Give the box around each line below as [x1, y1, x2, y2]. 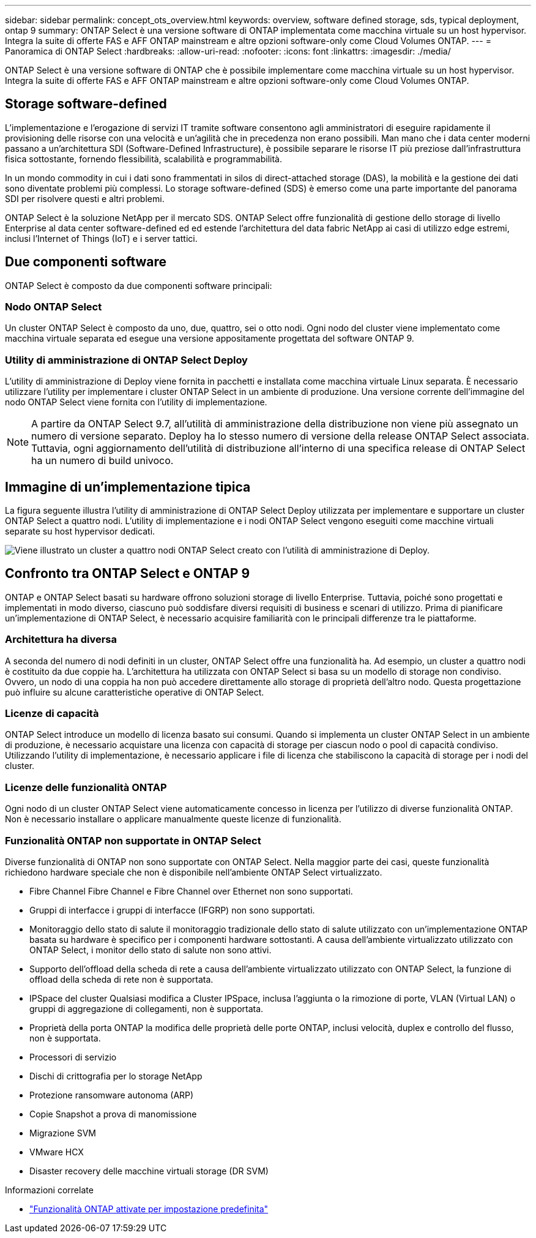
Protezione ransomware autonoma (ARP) [29, 1089, 194, 1100]
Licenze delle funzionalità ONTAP [5, 781, 167, 793]
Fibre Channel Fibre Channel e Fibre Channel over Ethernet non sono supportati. [29, 885, 353, 896]
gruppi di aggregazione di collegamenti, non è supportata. [29, 1003, 264, 1014]
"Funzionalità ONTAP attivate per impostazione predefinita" [29, 1203, 269, 1214]
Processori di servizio [29, 1051, 117, 1062]
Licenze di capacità [5, 707, 99, 719]
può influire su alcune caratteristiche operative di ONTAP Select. [5, 686, 264, 697]
